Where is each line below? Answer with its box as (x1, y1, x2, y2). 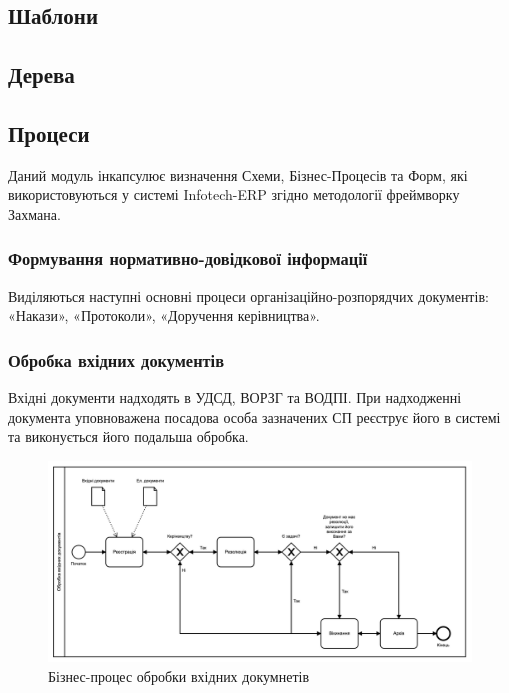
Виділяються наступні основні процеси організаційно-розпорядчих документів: (8, 285, 489, 306)
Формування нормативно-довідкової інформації (8, 246, 368, 271)
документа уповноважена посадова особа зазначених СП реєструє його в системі (8, 406, 501, 427)
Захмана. (8, 203, 61, 224)
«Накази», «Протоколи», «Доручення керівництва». (8, 305, 320, 326)
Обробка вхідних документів (8, 347, 224, 372)
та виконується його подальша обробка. (8, 426, 249, 447)
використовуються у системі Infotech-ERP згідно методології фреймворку (8, 184, 460, 205)
